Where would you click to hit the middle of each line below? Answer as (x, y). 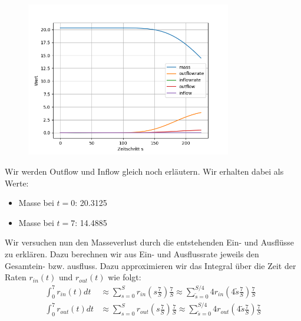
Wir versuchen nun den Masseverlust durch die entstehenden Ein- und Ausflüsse (149, 242)
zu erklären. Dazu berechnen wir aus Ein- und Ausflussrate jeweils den (132, 253)
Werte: (17, 183)
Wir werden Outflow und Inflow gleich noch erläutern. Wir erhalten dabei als (144, 171)
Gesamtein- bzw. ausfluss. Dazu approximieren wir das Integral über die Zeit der (150, 265)
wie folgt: (125, 277)
